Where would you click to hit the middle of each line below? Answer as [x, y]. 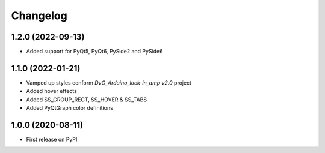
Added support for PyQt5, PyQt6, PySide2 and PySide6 [94, 52]
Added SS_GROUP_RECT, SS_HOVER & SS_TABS [87, 100]
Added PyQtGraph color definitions [70, 108]
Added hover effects [52, 91]
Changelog [39, 16]
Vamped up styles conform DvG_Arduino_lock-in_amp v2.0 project [109, 82]
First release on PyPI [52, 139]
